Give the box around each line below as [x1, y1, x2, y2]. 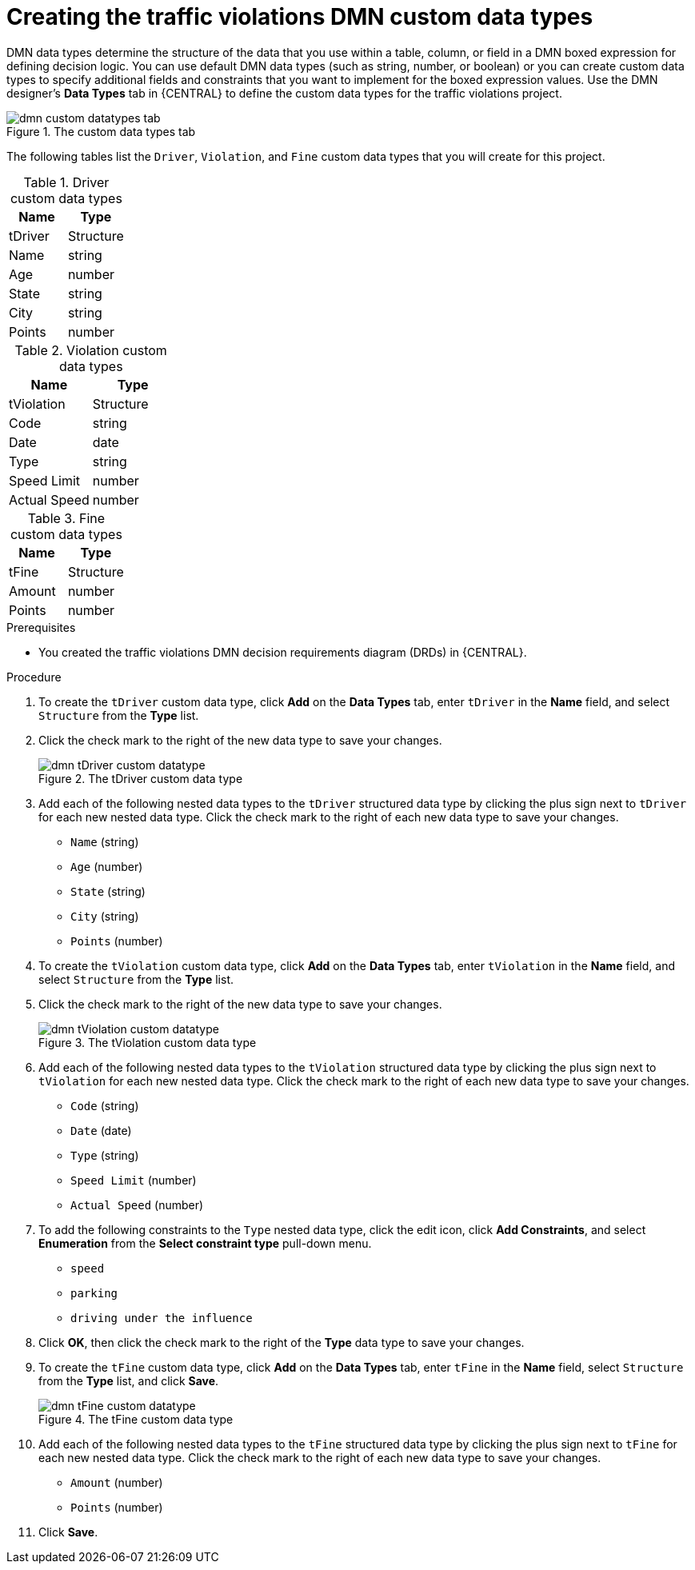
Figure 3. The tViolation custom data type [38, 1035, 257, 1049]
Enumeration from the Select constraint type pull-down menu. [38, 1236, 372, 1250]
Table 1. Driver [23, 174, 110, 190]
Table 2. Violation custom [14, 342, 167, 358]
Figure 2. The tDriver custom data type [38, 771, 243, 785]
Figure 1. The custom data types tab [6, 124, 196, 138]
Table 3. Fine [27, 509, 106, 526]
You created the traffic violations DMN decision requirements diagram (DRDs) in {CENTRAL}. [38, 645, 527, 659]
